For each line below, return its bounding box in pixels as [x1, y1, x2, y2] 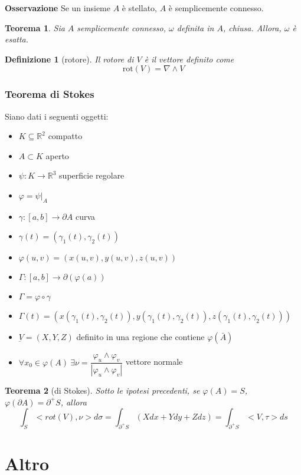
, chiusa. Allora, [223, 21, 282, 34]
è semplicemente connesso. [168, 2, 264, 14]
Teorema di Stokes [5, 87, 94, 101]
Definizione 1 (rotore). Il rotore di [5, 52, 134, 65]
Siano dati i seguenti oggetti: [5, 110, 109, 122]
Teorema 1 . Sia [5, 21, 65, 34]
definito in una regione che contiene [76, 331, 205, 343]
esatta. [5, 33, 29, 45]
